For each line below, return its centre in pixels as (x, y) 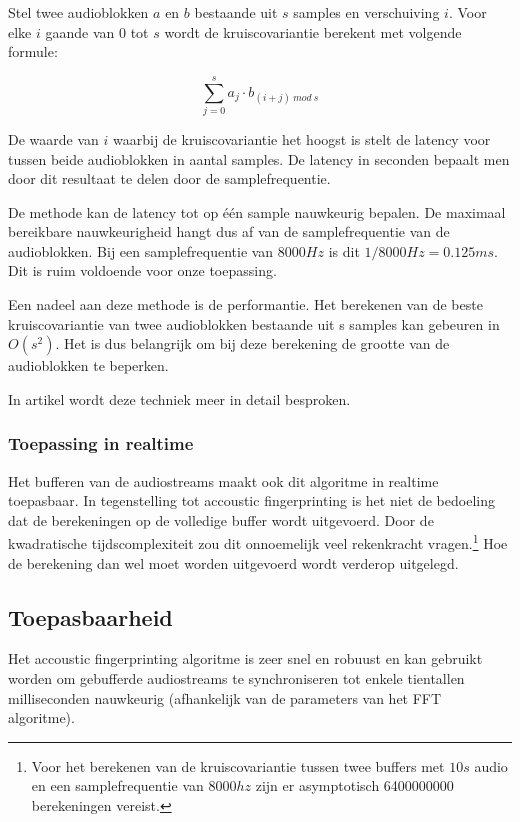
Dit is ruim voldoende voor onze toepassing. (142, 270)
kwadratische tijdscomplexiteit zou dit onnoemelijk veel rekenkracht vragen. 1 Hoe (258, 542)
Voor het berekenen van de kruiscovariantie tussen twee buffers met (238, 765)
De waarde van (53, 138)
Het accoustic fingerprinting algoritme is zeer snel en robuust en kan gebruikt (245, 658)
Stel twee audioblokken (78, 12)
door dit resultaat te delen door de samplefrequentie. (169, 178)
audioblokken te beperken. (88, 365)
